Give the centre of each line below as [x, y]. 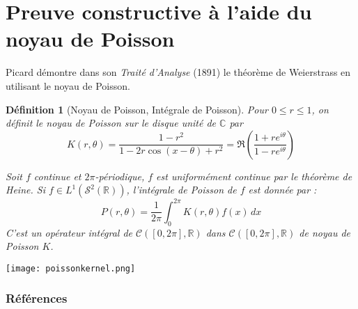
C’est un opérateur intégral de [69, 232]
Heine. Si [25, 190]
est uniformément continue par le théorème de [254, 176]
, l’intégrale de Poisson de [181, 190]
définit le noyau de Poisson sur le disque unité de [111, 123]
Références [37, 298]
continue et [57, 176]
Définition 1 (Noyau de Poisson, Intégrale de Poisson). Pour [137, 109]
